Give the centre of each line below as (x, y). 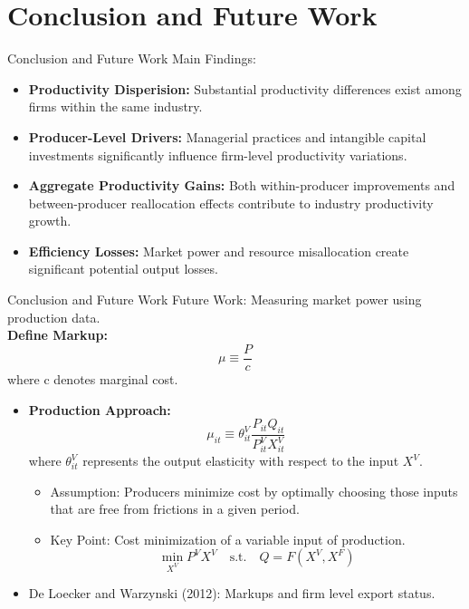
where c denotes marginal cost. (93, 378)
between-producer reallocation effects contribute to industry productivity (231, 203)
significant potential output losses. (123, 269)
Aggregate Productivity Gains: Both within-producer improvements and (242, 185)
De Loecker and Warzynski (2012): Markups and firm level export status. (232, 593)
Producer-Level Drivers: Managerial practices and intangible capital (227, 136)
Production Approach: (100, 409)
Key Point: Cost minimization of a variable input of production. (228, 539)
